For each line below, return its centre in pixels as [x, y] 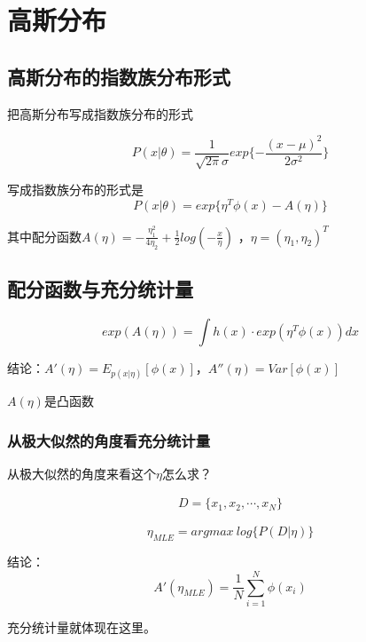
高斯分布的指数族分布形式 [119, 76]
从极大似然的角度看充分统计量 [109, 440]
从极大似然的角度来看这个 [82, 473]
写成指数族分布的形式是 [75, 190]
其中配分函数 [44, 236]
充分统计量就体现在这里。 [82, 626]
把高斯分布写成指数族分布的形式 [100, 113]
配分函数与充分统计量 [100, 289]
